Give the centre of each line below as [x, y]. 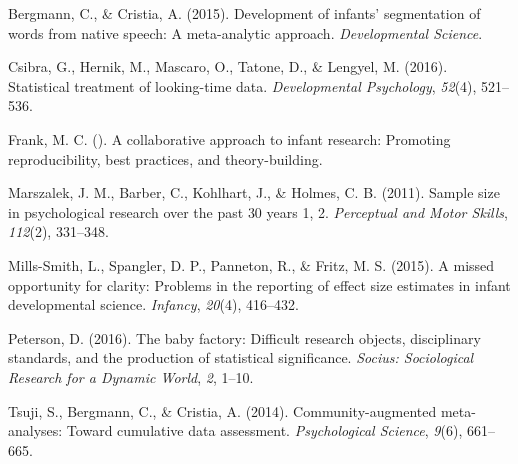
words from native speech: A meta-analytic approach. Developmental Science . [245, 32]
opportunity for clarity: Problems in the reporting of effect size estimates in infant [259, 284]
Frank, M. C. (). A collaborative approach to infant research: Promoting [229, 138]
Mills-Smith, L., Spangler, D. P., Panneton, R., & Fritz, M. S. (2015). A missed [251, 264]
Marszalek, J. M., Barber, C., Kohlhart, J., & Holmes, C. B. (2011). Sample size [254, 192]
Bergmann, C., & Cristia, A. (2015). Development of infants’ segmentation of [244, 13]
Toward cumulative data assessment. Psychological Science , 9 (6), [264, 430]
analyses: [35, 430]
